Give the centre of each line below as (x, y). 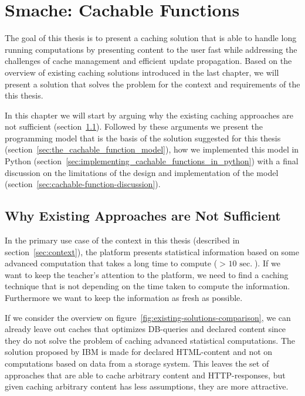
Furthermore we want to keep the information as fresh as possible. (124, 298)
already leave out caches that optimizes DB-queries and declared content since (145, 329)
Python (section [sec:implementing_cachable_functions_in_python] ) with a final (152, 161)
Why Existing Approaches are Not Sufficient (143, 216)
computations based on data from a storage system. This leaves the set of (137, 363)
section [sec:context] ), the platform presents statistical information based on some (152, 251)
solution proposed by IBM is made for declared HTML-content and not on (139, 352)
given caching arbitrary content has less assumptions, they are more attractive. (147, 386)
